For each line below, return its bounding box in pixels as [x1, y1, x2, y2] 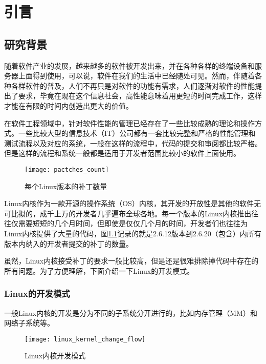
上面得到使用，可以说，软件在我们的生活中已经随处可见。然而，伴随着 [18, 70, 255, 81]
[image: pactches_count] [25, 166, 109, 173]
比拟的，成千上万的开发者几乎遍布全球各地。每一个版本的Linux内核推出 [11, 208, 252, 218]
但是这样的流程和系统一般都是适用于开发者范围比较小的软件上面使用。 [4, 148, 240, 158]
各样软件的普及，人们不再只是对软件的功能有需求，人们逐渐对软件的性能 [11, 80, 255, 91]
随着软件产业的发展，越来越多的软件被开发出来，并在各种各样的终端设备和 [4, 60, 255, 71]
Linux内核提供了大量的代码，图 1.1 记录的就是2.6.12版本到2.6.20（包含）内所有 [4, 228, 261, 238]
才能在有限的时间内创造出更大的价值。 [4, 100, 133, 111]
